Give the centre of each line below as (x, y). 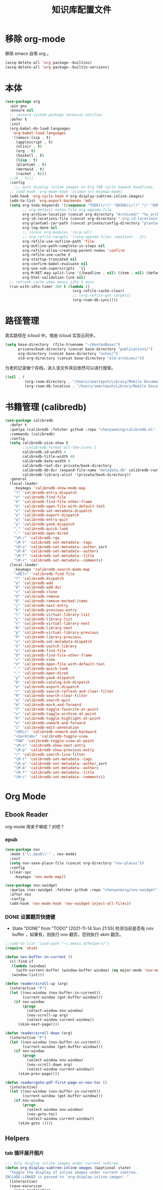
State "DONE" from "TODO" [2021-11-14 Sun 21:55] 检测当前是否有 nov (83, 928)
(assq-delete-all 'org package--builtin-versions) (57, 67)
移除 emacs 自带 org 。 (28, 53)
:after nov (20, 895)
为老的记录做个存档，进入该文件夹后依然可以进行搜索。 (60, 368)
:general (18, 479)
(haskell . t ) (30, 156)
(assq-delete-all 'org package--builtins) (49, 63)
